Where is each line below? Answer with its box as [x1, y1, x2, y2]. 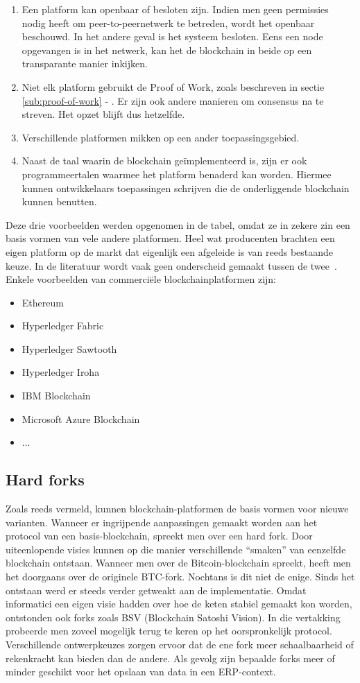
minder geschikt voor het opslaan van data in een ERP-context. [6, 664, 276, 679]
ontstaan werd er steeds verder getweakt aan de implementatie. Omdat [6, 582, 307, 597]
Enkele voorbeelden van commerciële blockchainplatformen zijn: [6, 272, 276, 286]
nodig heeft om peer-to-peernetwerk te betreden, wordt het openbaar [22, 15, 315, 30]
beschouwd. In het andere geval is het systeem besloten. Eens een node [22, 29, 323, 44]
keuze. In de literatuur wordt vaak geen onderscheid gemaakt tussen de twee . [6, 258, 337, 273]
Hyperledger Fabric [22, 318, 104, 333]
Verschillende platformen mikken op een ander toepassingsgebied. [22, 130, 300, 144]
